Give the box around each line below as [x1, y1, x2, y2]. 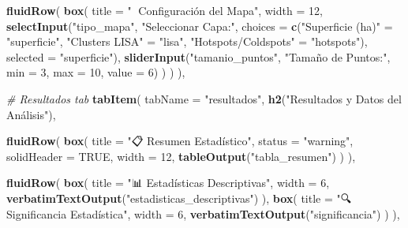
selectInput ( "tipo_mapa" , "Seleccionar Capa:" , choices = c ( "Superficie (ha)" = [6, 17, 393, 34]
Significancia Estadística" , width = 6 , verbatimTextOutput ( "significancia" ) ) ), [6, 205, 400, 222]
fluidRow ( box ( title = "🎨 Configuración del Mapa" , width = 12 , [6, 2, 323, 18]
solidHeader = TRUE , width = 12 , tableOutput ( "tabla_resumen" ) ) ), [6, 148, 356, 164]
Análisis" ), [6, 106, 56, 122]
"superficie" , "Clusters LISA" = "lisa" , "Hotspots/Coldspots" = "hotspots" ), [6, 33, 368, 50]
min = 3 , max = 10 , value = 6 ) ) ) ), [6, 64, 185, 80]
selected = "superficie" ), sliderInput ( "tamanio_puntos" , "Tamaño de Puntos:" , [6, 48, 391, 65]
